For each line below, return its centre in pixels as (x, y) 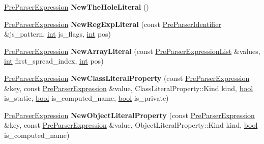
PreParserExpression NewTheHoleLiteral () (77, 7)
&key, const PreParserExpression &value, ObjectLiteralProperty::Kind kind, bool (131, 125)
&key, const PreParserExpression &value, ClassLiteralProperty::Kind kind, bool (129, 88)
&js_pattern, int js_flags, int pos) (58, 34)
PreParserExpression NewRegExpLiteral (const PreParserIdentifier (113, 24)
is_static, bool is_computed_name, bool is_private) (86, 98)
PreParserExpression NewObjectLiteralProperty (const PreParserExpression (129, 115)
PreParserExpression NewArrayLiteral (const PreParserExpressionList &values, (132, 51)
